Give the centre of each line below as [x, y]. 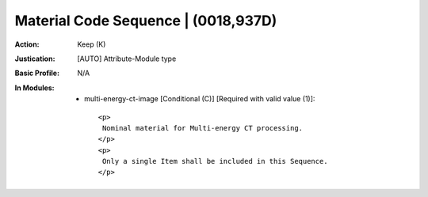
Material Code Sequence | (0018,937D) [146, 21]
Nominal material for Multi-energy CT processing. [203, 128]
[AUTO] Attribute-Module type [127, 59]
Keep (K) [92, 44]
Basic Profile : [37, 73]
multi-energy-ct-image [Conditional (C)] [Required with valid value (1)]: [200, 99]
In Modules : [34, 88]
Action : [27, 44]
